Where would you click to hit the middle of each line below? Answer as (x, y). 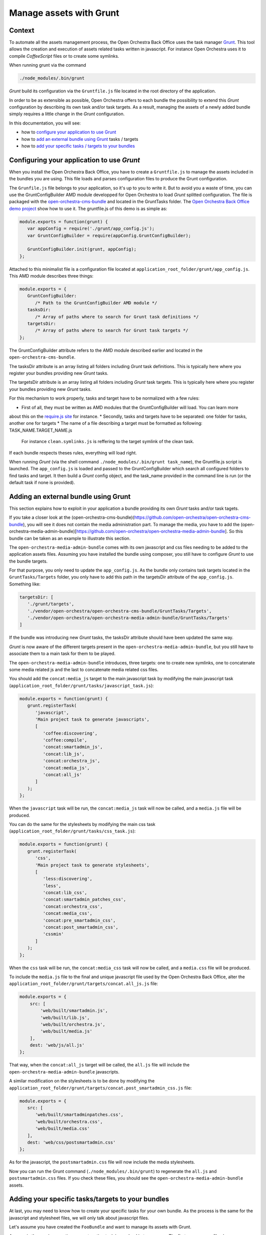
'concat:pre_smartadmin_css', (79, 920)
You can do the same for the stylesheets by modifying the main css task (82, 824)
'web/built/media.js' (66, 1031)
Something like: (25, 584)
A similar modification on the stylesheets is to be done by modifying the (82, 1081)
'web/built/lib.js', (65, 1017)
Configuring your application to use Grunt (75, 160)
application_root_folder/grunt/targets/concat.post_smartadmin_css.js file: (100, 1088)
